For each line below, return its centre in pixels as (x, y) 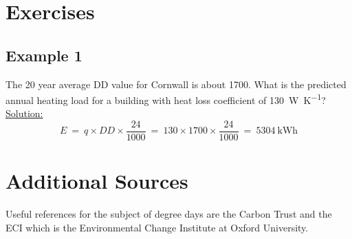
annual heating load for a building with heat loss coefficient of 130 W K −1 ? (166, 99)
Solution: (24, 113)
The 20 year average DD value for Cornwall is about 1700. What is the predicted (176, 84)
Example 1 (44, 55)
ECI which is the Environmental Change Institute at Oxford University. (157, 227)
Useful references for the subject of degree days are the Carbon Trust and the (169, 214)
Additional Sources (97, 181)
